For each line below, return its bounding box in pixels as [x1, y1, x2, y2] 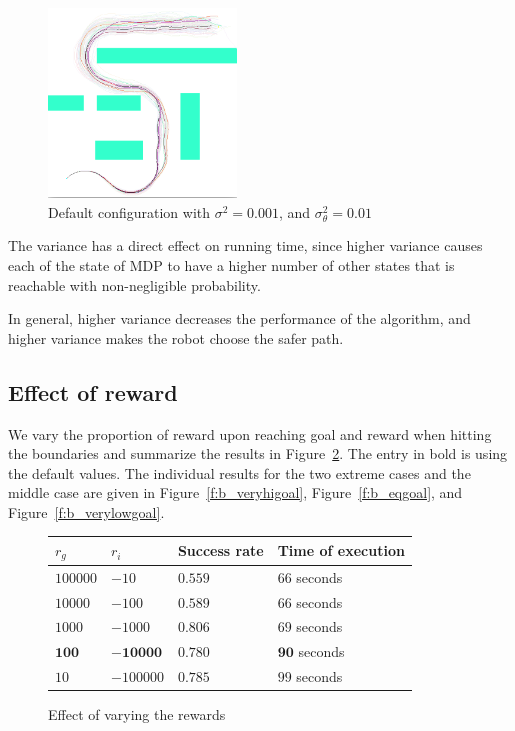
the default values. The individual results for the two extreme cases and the [8, 462, 471, 483]
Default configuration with [48, 201, 211, 222]
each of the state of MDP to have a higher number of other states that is [8, 254, 455, 275]
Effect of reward [8, 376, 178, 407]
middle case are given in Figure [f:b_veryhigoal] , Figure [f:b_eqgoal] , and [8, 482, 463, 503]
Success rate [177, 540, 264, 561]
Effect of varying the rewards [48, 704, 226, 725]
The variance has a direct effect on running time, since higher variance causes [8, 235, 483, 256]
